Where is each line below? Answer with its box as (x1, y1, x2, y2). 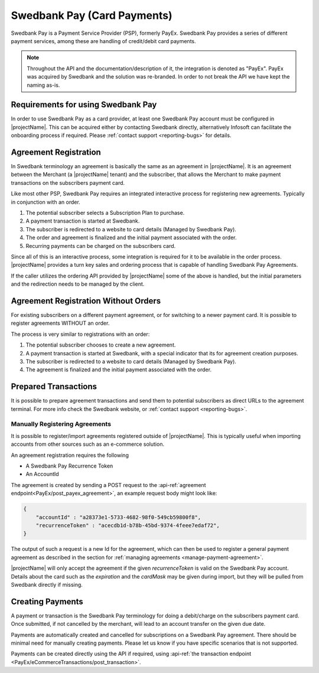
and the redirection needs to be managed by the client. (11, 280, 145, 288)
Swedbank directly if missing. (11, 581, 83, 588)
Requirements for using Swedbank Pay (11, 100, 157, 110)
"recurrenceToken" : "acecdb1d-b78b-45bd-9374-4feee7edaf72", (35, 522, 220, 528)
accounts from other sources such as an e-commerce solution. (11, 440, 165, 448)
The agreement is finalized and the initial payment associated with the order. (25, 366, 212, 373)
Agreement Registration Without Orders (11, 296, 161, 306)
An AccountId (25, 471, 59, 478)
